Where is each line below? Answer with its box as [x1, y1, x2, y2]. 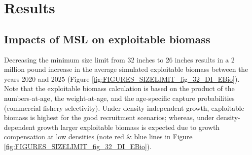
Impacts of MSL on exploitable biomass [4, 31, 211, 46]
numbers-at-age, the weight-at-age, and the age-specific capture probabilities [4, 93, 235, 103]
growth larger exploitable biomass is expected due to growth [37, 122, 220, 132]
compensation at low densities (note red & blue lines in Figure [4, 131, 193, 142]
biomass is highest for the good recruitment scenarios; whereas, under [4, 112, 215, 123]
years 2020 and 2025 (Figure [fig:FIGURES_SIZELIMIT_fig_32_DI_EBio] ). [4, 73, 240, 84]
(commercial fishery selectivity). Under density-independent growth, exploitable [4, 102, 244, 113]
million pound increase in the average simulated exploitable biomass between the [4, 64, 248, 74]
